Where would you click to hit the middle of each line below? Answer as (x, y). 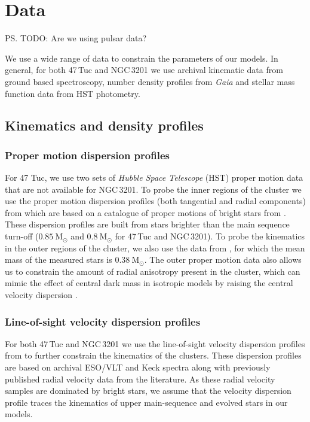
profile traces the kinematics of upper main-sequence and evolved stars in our (146, 402)
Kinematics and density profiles (104, 125)
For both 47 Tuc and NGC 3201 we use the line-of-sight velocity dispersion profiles (155, 343)
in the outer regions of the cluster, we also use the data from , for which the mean (155, 248)
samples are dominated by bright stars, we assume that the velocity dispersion (148, 391)
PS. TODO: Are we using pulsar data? (76, 38)
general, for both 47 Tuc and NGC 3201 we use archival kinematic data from (144, 70)
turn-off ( (22, 236)
